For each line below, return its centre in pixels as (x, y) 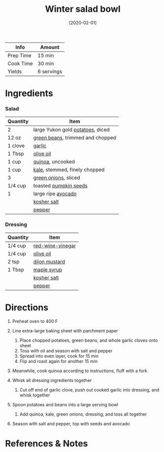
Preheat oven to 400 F (35, 321)
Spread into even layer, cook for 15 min (59, 356)
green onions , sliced (57, 178)
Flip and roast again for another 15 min (59, 361)
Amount (50, 47)
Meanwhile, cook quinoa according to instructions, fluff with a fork (80, 371)
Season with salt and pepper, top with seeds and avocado (71, 423)
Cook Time (20, 64)
